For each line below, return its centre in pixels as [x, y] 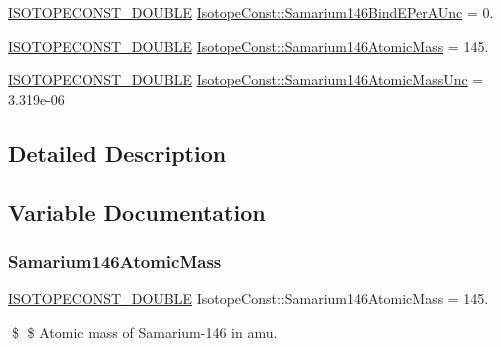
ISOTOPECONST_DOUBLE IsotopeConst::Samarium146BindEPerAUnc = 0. [251, 12]
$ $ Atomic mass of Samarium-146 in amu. [144, 331]
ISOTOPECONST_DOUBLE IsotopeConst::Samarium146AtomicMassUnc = [246, 79]
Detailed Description [117, 152]
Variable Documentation [137, 211]
